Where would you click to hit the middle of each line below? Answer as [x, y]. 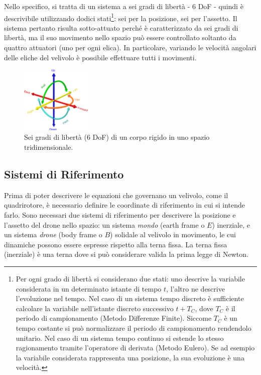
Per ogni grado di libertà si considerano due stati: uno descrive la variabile [130, 278]
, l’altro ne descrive [195, 288]
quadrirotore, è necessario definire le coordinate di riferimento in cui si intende [125, 205]
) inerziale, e [231, 224]
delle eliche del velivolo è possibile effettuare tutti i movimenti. [100, 57]
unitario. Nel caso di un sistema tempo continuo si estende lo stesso [120, 338]
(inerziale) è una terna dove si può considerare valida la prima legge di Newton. [126, 254]
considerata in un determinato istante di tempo [89, 288]
